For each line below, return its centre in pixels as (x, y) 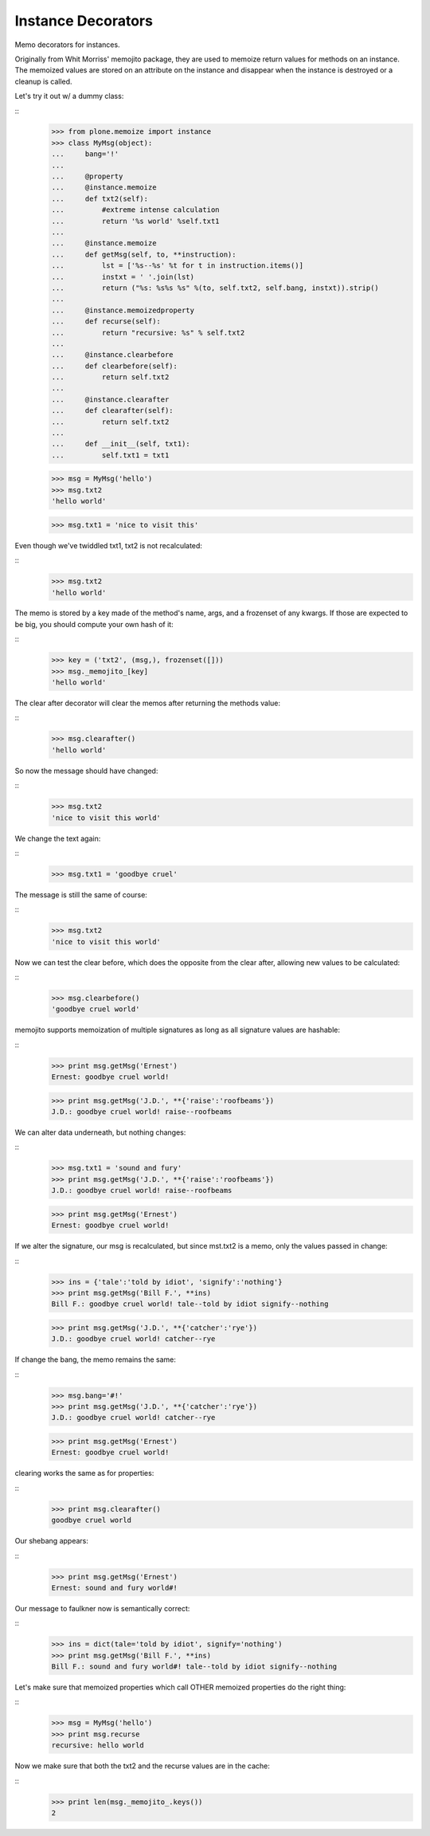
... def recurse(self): (106, 322)
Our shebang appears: (52, 1541)
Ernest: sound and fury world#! (115, 1587)
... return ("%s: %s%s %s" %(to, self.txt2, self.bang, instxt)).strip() (215, 288)
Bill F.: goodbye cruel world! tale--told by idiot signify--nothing (190, 1304)
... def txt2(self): (100, 198)
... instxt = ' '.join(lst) (123, 277)
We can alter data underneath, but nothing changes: (100, 1132)
